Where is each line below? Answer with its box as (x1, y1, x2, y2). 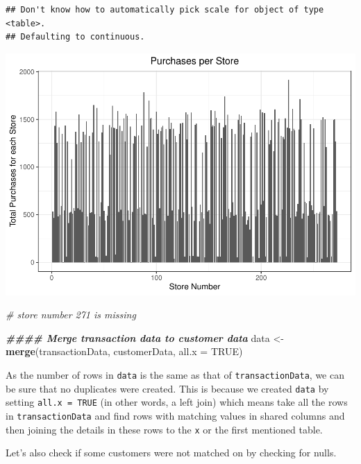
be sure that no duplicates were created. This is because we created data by (6, 381, 329, 395)
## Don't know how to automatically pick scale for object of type (6, 5, 324, 15)
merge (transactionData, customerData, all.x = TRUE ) (6, 344, 243, 359)
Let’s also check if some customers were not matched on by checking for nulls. (6, 445, 337, 460)
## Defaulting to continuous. (6, 32, 145, 42)
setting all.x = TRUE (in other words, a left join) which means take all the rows (6, 395, 348, 409)
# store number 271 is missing (6, 307, 136, 322)
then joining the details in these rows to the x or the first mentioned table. (6, 422, 323, 436)
